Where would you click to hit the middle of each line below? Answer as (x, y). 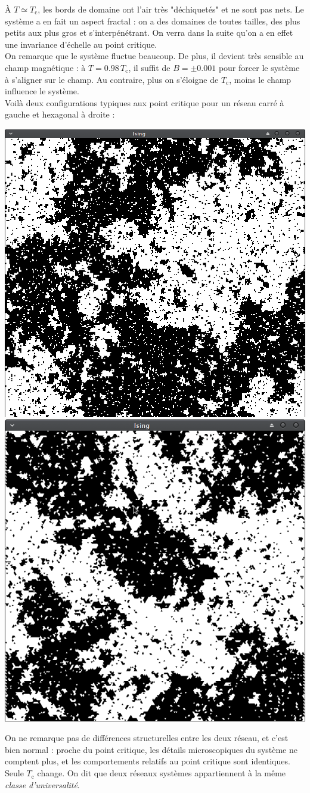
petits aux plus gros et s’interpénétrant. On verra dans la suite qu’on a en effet (149, 33)
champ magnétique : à (45, 67)
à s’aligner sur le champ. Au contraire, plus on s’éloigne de (112, 79)
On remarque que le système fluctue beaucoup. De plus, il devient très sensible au (154, 56)
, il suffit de (149, 67)
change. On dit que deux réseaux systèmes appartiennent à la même (162, 773)
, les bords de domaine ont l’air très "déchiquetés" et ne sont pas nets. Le (171, 9)
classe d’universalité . (42, 784)
